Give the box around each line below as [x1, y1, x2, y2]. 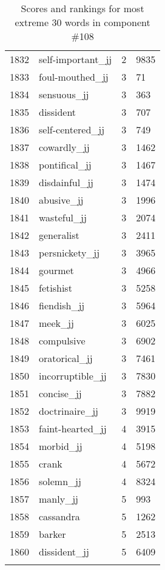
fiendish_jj [39, 298, 85, 312]
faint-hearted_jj [39, 421, 107, 435]
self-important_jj [39, 52, 112, 66]
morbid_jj [39, 439, 82, 453]
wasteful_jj [39, 210, 87, 224]
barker [39, 527, 66, 541]
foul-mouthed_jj [39, 70, 109, 84]
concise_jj [39, 386, 82, 400]
